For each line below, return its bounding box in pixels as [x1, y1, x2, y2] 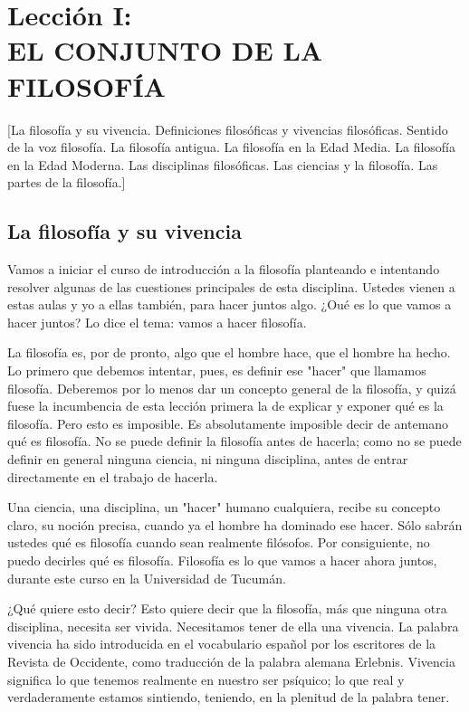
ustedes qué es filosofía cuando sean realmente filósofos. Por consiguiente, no [7, 533, 430, 552]
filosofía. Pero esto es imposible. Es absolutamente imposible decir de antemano [7, 413, 449, 432]
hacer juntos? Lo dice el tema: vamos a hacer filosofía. [7, 312, 307, 331]
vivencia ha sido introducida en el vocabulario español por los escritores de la [7, 634, 436, 653]
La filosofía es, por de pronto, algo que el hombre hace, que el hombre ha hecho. [7, 343, 451, 362]
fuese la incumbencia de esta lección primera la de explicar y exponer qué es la [7, 396, 444, 415]
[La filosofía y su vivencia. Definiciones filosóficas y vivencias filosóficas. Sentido [7, 119, 448, 138]
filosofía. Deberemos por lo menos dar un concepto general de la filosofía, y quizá [7, 378, 456, 397]
